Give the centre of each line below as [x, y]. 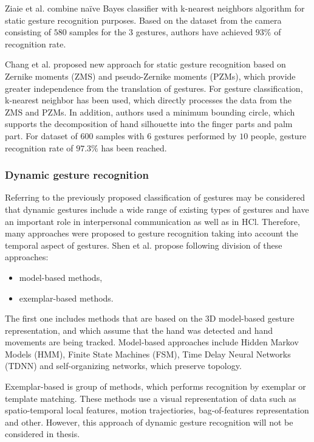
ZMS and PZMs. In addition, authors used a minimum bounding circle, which [150, 112]
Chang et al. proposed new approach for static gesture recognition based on [145, 64]
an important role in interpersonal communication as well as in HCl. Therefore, [152, 221]
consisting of [28, 32]
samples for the [98, 32]
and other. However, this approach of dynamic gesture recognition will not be [149, 422]
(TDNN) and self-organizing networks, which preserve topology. [123, 366]
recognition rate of [39, 147]
